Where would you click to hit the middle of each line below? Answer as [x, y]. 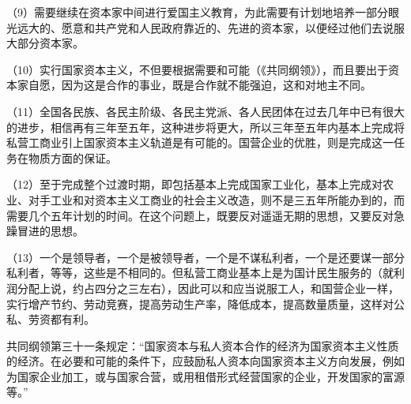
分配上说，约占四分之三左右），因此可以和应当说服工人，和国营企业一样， [208, 288]
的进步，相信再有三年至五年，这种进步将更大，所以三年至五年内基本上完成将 [205, 127]
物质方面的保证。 [72, 157]
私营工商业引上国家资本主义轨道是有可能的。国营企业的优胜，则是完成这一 [200, 142]
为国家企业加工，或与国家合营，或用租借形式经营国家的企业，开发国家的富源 [205, 376]
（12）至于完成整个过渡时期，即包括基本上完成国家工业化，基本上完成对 [194, 184]
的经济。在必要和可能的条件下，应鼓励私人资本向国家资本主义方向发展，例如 [205, 361]
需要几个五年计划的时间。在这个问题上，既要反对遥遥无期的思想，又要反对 [200, 215]
